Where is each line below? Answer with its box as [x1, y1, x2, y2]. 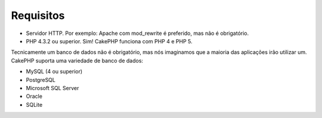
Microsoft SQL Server [26, 84, 79, 91]
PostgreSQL [26, 76, 56, 83]
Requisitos [11, 9, 65, 22]
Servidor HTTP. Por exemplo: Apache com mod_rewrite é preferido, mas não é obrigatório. [26, 30, 249, 37]
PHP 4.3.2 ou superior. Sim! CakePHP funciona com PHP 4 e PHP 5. [26, 37, 193, 44]
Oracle [26, 93, 43, 100]
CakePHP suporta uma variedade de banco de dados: [11, 57, 143, 64]
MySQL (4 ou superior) [26, 68, 83, 75]
